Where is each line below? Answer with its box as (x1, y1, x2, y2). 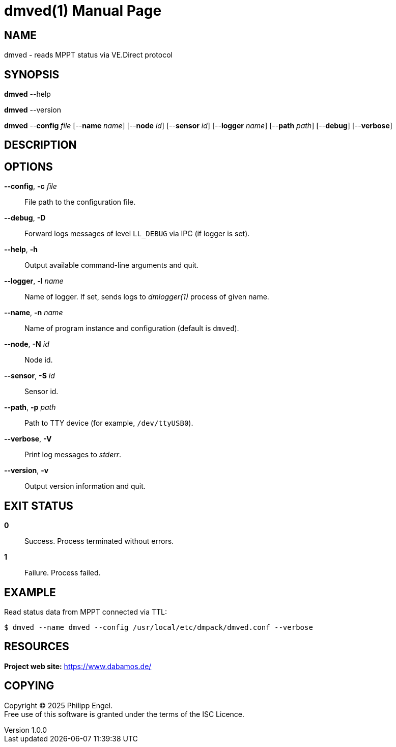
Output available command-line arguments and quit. (24, 261, 199, 270)
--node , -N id (4, 340, 49, 349)
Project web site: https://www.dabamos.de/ (4, 661, 152, 671)
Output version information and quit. (24, 482, 146, 491)
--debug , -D (4, 213, 46, 223)
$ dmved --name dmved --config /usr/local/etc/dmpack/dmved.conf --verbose (4, 623, 313, 631)
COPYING (4, 679, 54, 693)
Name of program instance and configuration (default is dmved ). (24, 324, 239, 333)
